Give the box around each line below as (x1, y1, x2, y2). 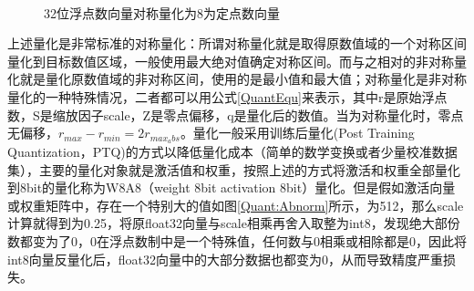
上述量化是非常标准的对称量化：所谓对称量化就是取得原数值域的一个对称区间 (7, 34, 467, 53)
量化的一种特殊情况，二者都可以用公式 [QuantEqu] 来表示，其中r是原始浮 (7, 87, 435, 106)
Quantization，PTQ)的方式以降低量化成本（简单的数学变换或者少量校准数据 (7, 142, 458, 161)
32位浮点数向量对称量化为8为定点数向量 (44, 3, 280, 22)
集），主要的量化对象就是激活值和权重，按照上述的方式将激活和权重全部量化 (7, 160, 460, 179)
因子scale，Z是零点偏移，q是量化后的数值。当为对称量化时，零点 (77, 105, 464, 124)
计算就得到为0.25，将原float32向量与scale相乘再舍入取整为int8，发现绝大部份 (7, 213, 460, 233)
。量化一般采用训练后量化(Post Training (180, 123, 415, 142)
